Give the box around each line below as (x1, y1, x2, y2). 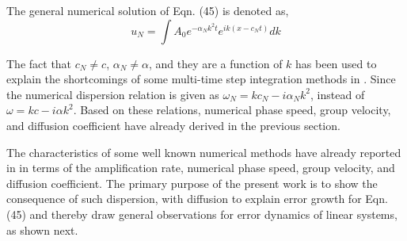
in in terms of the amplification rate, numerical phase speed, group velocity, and (6, 159, 395, 176)
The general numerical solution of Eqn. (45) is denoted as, (6, 2, 289, 18)
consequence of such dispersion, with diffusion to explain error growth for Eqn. (6, 190, 388, 207)
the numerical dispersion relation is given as (6, 86, 219, 102)
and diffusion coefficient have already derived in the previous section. (6, 117, 340, 133)
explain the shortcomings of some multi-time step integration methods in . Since (6, 71, 396, 87)
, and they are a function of (148, 55, 283, 71)
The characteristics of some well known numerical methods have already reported (6, 143, 401, 160)
